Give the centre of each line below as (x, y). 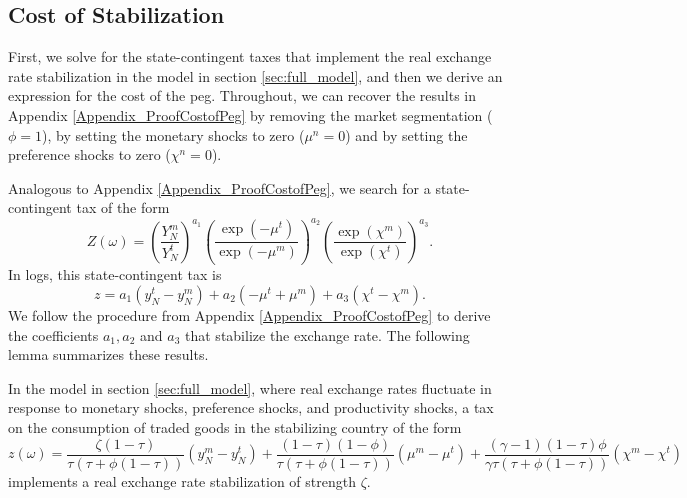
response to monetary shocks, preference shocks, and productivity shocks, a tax (251, 407)
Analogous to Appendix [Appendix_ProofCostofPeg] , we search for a (219, 187)
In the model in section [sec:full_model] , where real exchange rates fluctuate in (250, 387)
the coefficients (53, 334)
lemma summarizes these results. (108, 354)
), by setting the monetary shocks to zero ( (173, 134)
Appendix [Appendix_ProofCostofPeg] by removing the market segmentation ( (250, 114)
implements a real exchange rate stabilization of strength (182, 480)
